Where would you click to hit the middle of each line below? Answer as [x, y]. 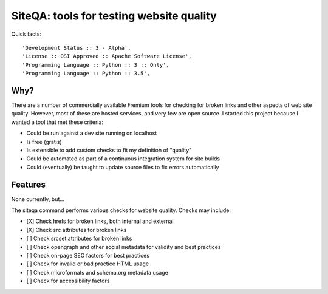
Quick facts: [26, 34]
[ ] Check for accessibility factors [68, 281]
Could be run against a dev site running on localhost [92, 133]
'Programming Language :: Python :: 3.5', [86, 73]
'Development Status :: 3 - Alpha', [77, 48]
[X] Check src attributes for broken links [77, 230]
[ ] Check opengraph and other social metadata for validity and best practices [124, 247]
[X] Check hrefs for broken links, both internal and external [100, 221]
